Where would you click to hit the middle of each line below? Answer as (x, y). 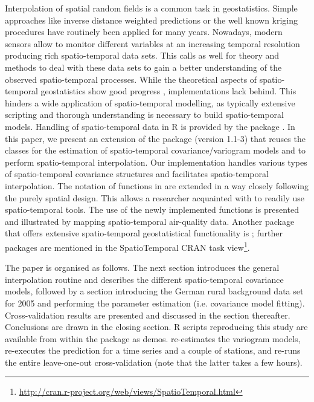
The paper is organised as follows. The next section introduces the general (142, 267)
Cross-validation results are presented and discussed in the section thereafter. (148, 315)
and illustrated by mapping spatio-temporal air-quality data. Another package (150, 221)
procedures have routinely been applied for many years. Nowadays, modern (144, 32)
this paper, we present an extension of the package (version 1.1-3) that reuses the (155, 138)
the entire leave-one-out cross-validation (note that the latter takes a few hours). (154, 362)
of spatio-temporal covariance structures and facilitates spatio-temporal (137, 174)
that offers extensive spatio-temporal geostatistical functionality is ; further (144, 233)
